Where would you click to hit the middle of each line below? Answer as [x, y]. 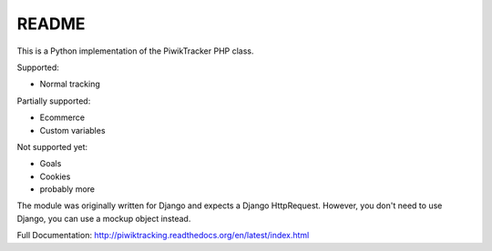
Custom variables [72, 130]
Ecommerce [62, 117]
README [51, 24]
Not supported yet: [52, 146]
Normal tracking [70, 84]
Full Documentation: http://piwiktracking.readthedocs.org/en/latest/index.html [163, 236]
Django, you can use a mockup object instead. [104, 218]
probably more [67, 189]
